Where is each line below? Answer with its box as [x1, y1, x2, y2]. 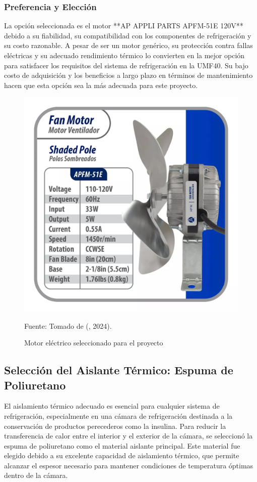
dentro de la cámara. [4, 470, 68, 480]
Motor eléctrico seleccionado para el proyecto [24, 337, 163, 348]
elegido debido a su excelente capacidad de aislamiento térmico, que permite [4, 450, 239, 461]
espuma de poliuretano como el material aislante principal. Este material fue [4, 440, 240, 451]
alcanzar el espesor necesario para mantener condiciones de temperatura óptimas [4, 460, 253, 470]
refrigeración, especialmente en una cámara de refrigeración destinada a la [4, 410, 233, 421]
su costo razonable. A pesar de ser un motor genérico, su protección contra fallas [4, 40, 253, 51]
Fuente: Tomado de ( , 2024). [24, 320, 112, 331]
